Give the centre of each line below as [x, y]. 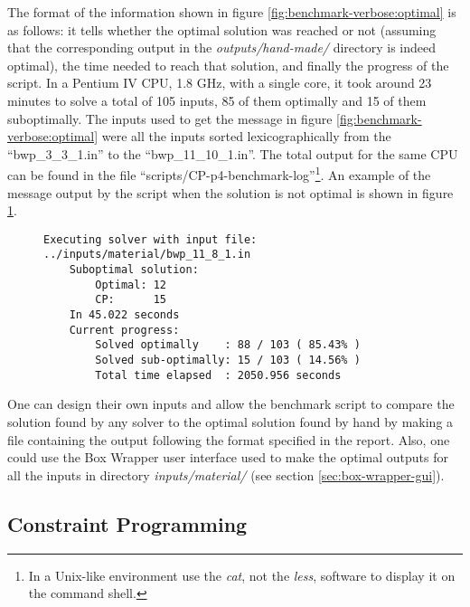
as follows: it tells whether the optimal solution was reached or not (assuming [222, 29]
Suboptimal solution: [134, 270]
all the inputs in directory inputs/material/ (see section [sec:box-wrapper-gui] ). [226, 474]
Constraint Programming [127, 523]
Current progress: [124, 330]
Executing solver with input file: [150, 239]
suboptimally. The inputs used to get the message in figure [170, 118]
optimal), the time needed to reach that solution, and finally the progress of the [228, 65]
